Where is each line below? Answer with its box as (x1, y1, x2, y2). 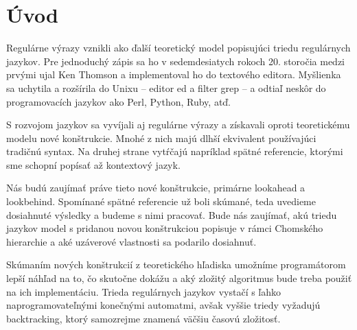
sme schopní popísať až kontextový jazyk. (6, 157, 181, 172)
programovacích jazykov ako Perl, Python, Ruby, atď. (6, 94, 231, 108)
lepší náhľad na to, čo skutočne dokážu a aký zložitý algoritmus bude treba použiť (6, 271, 352, 285)
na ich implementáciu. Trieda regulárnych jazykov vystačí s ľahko (6, 284, 281, 298)
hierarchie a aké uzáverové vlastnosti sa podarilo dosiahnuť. (6, 234, 257, 248)
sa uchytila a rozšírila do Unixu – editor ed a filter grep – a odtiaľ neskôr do (6, 80, 326, 95)
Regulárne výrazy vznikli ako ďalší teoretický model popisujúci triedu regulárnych (6, 40, 351, 55)
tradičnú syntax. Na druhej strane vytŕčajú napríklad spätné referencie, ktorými (6, 144, 343, 158)
